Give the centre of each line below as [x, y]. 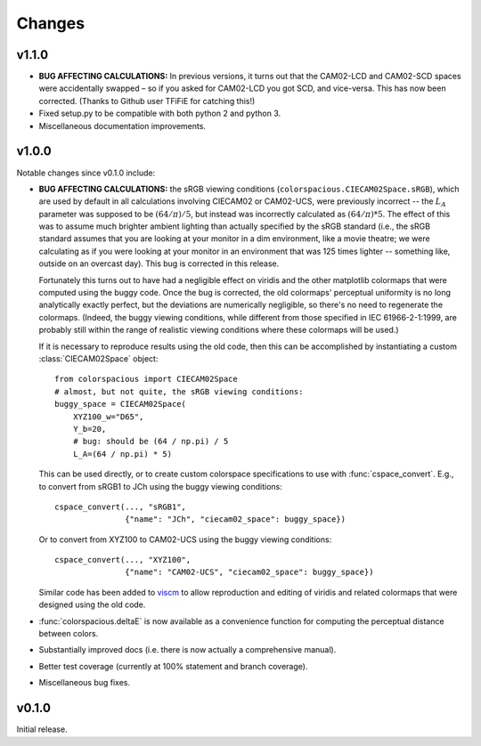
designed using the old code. [92, 604]
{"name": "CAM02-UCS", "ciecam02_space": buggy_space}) [249, 572]
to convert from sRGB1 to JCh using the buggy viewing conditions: [160, 486]
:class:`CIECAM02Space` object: [98, 359]
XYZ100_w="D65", [108, 417]
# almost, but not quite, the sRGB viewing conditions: [179, 391]
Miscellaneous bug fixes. [85, 683]
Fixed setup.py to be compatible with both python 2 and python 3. [160, 114]
